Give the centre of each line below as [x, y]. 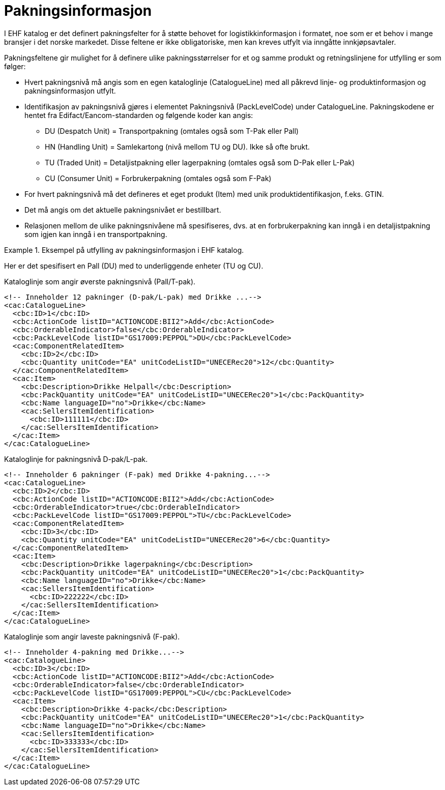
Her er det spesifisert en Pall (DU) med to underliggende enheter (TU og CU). [134, 266]
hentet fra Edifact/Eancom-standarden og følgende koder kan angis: [139, 115]
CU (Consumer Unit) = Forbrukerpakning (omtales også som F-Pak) [158, 178]
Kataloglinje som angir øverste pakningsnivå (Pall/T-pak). [100, 281]
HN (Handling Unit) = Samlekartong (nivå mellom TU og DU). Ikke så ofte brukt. [177, 147]
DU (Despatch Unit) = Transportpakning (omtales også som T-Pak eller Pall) [172, 131]
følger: [15, 66]
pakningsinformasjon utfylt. [70, 91]
